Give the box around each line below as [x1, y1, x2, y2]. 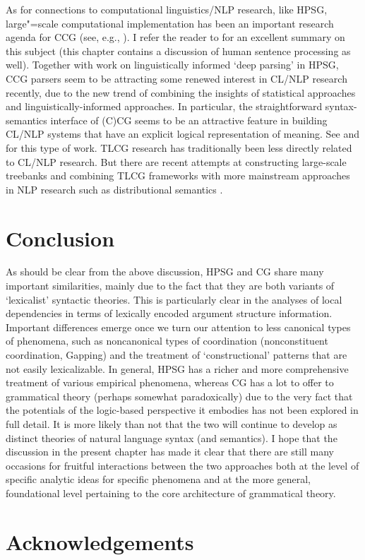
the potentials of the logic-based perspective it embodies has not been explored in [6, 403, 359, 417]
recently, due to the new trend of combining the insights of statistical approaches [6, 85, 356, 100]
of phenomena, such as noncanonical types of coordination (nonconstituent [6, 333, 328, 348]
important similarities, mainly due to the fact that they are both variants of [6, 278, 335, 293]
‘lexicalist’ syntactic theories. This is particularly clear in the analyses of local [6, 292, 342, 306]
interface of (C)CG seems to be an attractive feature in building [50, 112, 328, 127]
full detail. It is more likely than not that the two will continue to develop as [6, 416, 337, 431]
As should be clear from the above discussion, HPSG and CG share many [6, 264, 324, 279]
